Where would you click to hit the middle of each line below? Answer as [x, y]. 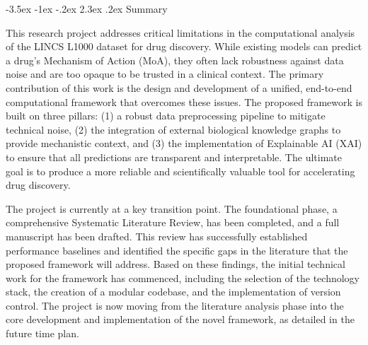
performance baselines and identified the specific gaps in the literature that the [177, 250]
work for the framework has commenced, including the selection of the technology [183, 277]
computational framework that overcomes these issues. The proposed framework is [184, 101]
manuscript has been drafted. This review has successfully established [157, 236]
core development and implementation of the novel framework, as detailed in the [180, 319]
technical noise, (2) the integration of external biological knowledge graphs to [173, 129]
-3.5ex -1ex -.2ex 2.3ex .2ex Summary [87, 8]
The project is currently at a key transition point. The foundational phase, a [172, 208]
